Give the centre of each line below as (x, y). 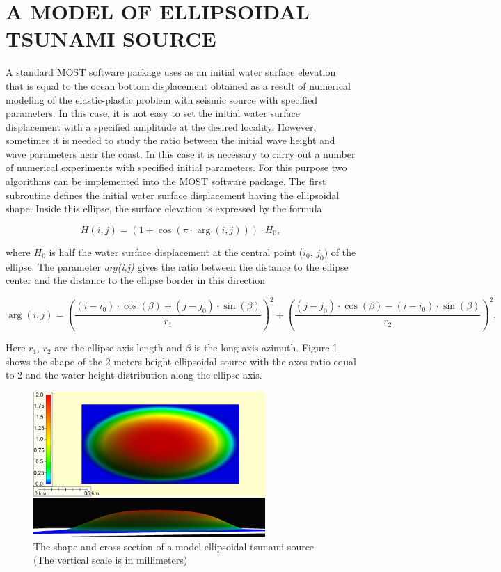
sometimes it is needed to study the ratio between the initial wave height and (170, 140)
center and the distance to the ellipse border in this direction (135, 280)
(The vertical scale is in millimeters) (111, 560)
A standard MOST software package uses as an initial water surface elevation (171, 72)
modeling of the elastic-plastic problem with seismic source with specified (162, 99)
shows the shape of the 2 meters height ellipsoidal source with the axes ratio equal (181, 361)
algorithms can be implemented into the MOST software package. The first (166, 181)
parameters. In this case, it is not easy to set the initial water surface (153, 113)
